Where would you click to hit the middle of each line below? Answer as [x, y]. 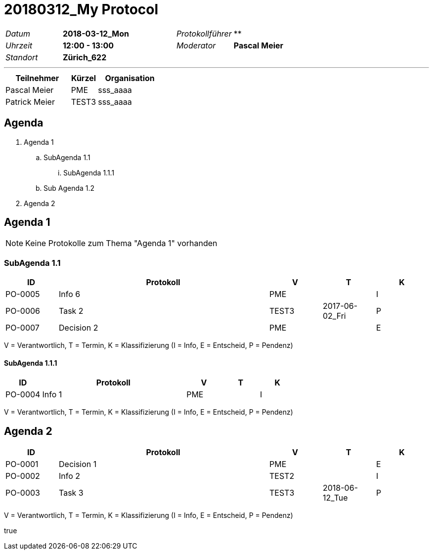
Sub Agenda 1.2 [69, 188]
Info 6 [70, 294]
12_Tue [335, 498]
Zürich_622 [85, 57]
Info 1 [52, 395]
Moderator [196, 45]
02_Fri [334, 316]
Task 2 [71, 311]
